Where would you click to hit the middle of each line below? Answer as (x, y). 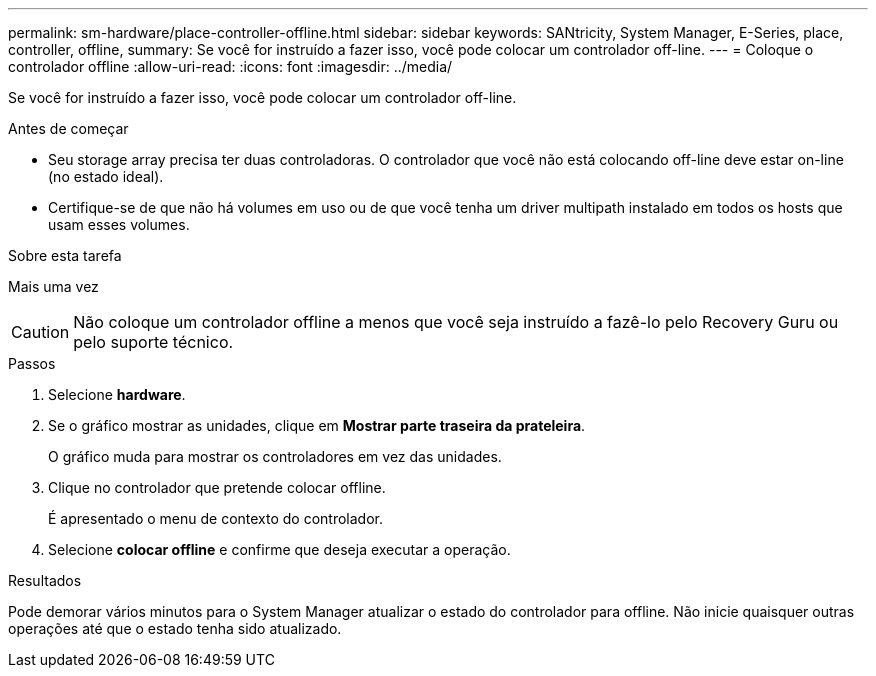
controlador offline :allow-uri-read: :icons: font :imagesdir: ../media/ (230, 66)
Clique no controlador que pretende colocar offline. (217, 487)
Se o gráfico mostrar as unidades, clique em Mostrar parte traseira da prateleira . (317, 425)
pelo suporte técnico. (153, 342)
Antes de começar (68, 128)
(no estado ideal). (106, 176)
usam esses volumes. (119, 224)
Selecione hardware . (117, 394)
